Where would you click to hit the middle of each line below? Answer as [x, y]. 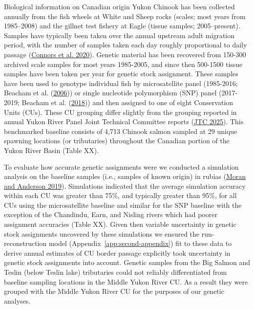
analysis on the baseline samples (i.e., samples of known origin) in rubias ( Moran [125, 176]
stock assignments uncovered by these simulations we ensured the [102, 233]
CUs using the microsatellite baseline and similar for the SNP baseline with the [123, 205]
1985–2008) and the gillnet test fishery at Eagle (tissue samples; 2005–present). [122, 26]
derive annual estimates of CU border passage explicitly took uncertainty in [117, 253]
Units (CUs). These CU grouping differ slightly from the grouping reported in [120, 112]
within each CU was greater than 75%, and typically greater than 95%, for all [120, 195]
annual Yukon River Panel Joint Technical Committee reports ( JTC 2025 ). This [124, 121]
